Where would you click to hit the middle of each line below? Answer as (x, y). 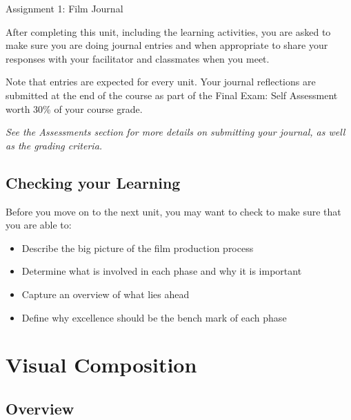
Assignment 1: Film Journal (64, 8)
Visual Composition (101, 365)
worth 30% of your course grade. (74, 108)
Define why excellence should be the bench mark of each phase (154, 317)
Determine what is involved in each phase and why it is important (162, 271)
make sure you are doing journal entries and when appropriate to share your (167, 45)
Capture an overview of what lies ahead (106, 294)
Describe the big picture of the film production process (138, 248)
